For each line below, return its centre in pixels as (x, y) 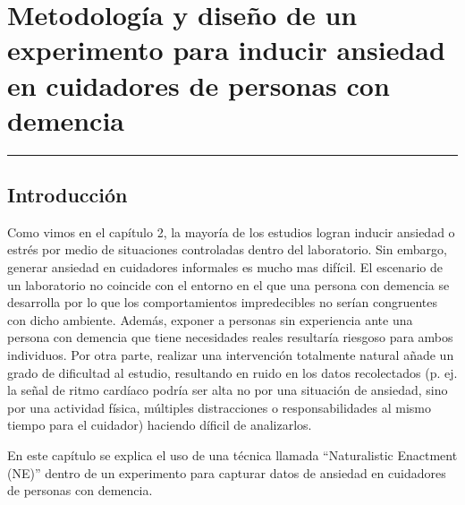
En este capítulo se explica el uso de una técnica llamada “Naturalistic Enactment (232, 455)
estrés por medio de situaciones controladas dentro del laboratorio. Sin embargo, (227, 249)
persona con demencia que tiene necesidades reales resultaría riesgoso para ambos (230, 337)
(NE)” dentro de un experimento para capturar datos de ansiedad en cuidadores (227, 472)
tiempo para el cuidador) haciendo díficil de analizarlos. (160, 425)
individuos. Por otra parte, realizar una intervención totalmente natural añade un (231, 355)
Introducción (68, 195)
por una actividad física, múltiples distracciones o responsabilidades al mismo (220, 407)
